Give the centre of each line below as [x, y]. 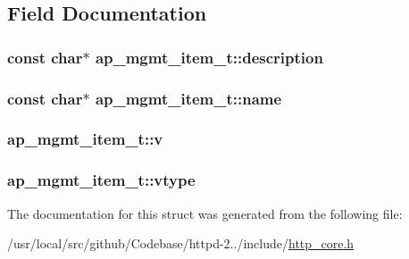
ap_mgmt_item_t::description [209, 57]
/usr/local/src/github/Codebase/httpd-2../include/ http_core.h [181, 243]
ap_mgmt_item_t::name [188, 98]
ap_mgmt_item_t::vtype [101, 180]
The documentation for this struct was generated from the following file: [205, 213]
